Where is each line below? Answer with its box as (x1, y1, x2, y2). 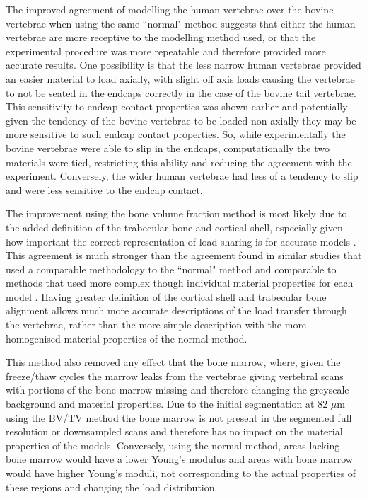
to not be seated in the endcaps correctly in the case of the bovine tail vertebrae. (6, 85, 356, 100)
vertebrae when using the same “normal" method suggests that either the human (6, 16, 356, 30)
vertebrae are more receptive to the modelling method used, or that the (6, 30, 316, 45)
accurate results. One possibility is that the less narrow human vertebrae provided (6, 57, 361, 72)
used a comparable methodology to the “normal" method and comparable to (6, 261, 337, 276)
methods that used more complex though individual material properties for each (6, 275, 354, 290)
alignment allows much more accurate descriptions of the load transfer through (6, 303, 347, 318)
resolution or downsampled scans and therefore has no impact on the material (6, 424, 343, 439)
